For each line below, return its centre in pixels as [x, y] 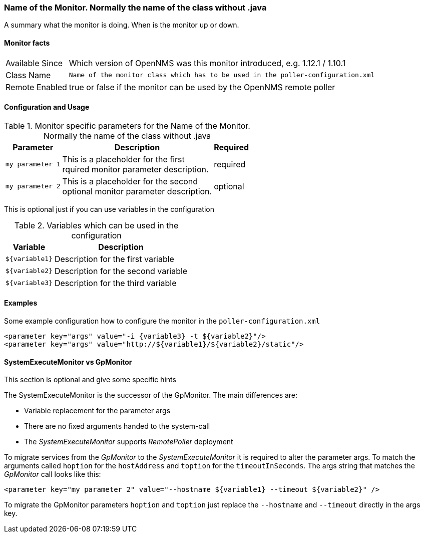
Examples [21, 303]
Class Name [28, 75]
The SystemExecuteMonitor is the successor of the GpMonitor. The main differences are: [151, 395]
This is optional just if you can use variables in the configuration [109, 209]
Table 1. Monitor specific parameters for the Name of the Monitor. [127, 125]
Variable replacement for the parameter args [97, 411]
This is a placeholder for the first [123, 159]
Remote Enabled [36, 87]
